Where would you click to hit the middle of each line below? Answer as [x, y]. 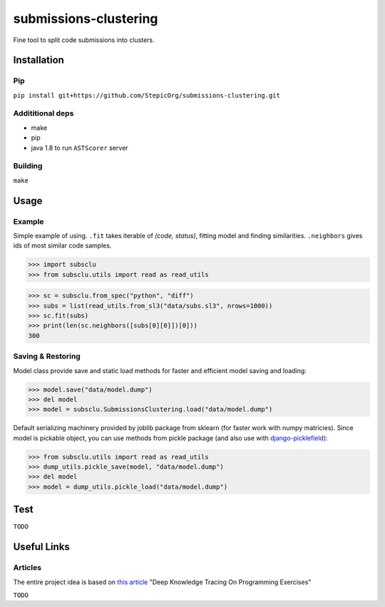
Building [28, 166]
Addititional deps [43, 113]
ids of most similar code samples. [62, 245]
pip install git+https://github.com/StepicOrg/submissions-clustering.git [147, 95]
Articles [27, 568]
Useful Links [42, 547]
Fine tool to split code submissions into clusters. [84, 40]
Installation [38, 60]
